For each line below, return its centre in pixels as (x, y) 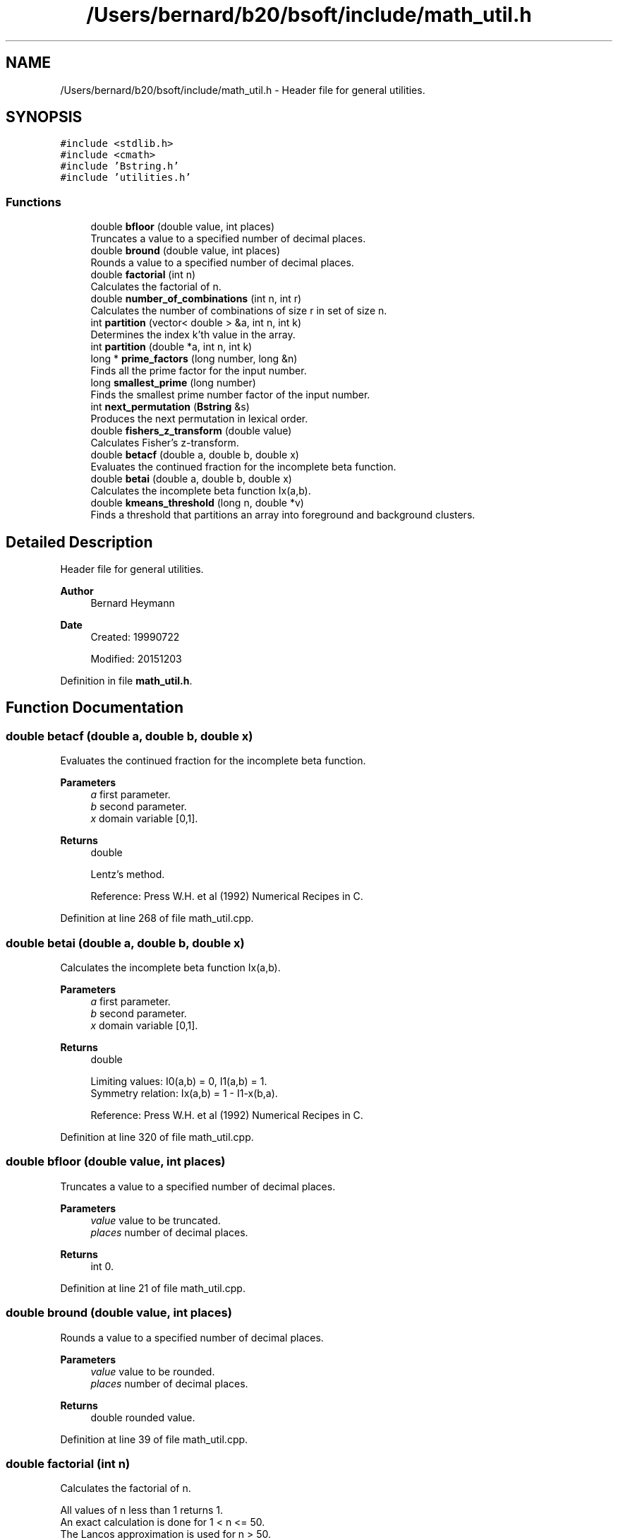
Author (77, 591)
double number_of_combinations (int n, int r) (196, 299)
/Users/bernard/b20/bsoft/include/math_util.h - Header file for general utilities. (243, 90)
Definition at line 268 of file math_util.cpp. (157, 918)
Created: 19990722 (135, 637)
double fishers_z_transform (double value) (191, 431)
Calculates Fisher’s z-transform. (165, 443)
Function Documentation (95, 708)
